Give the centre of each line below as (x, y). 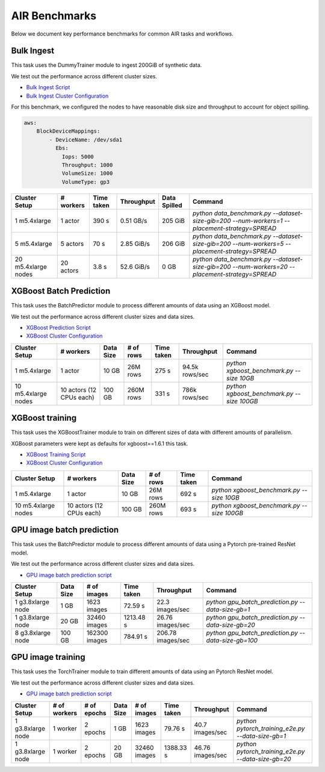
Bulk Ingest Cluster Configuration (67, 96)
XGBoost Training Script (56, 454)
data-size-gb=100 (232, 640)
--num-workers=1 (258, 221)
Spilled (172, 205)
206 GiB (173, 243)
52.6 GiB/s (135, 266)
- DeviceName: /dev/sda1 (86, 140)
